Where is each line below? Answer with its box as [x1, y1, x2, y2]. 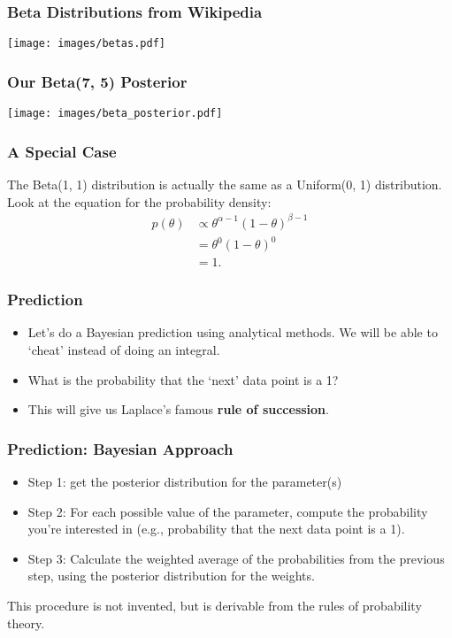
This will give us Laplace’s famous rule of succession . [27, 400, 329, 419]
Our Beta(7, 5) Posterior [7, 70, 188, 92]
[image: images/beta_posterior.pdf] [7, 107, 223, 120]
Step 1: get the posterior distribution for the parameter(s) [27, 473, 342, 491]
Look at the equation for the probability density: [7, 192, 272, 211]
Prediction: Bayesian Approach [7, 437, 234, 459]
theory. [7, 613, 45, 632]
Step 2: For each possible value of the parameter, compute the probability [27, 502, 428, 520]
